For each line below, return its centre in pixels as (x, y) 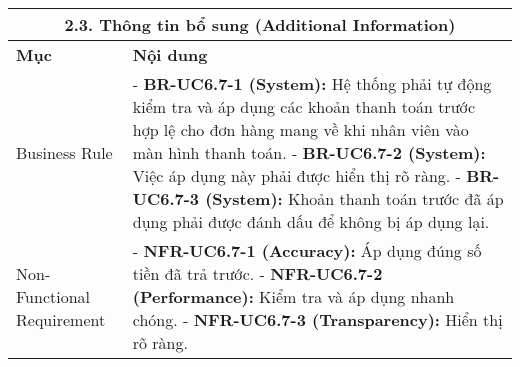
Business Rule (64, 152)
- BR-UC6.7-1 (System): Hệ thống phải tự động (312, 83)
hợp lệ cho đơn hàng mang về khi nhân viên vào (300, 129)
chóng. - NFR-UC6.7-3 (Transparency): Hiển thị (317, 319)
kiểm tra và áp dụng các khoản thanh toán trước (304, 106)
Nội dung (170, 54)
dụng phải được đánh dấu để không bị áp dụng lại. (311, 221)
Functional (53, 296)
